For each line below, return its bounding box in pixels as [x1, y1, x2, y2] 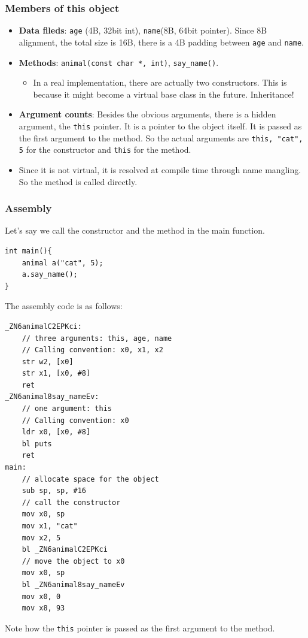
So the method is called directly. [19, 175, 138, 188]
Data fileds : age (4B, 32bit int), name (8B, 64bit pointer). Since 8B [19, 24, 267, 37]
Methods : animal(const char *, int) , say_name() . [19, 56, 219, 68]
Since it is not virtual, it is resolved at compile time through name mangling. [19, 163, 301, 176]
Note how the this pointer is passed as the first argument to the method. [5, 621, 275, 634]
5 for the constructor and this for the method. [19, 143, 191, 156]
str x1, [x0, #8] [22, 369, 91, 378]
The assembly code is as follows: [5, 300, 123, 312]
